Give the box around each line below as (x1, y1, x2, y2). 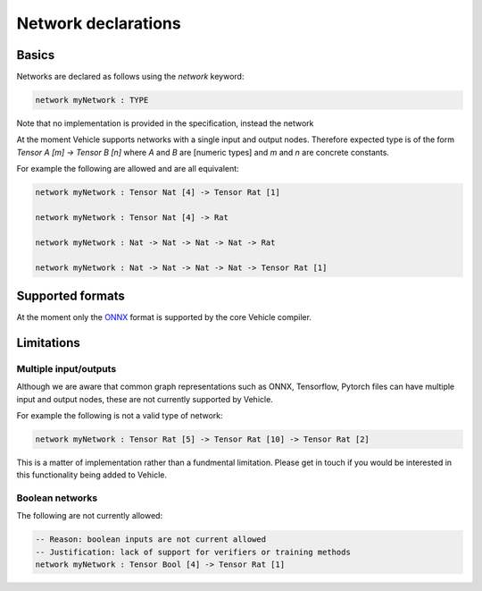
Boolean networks (16, 492, 98, 504)
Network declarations (16, 13, 182, 33)
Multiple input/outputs (16, 362, 117, 375)
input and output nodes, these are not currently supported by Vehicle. (16, 393, 274, 404)
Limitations (16, 335, 80, 350)
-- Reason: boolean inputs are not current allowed (35, 535, 267, 545)
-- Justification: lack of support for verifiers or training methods (35, 546, 352, 557)
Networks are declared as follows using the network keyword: (16, 72, 245, 82)
